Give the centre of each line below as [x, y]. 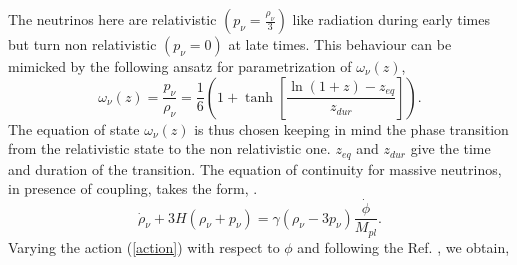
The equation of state [74, 128]
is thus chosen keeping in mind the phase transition [351, 128]
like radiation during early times [391, 19]
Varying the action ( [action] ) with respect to [144, 246]
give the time [450, 148]
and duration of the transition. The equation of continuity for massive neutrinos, [255, 168]
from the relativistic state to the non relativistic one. [169, 148]
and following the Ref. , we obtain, [403, 246]
